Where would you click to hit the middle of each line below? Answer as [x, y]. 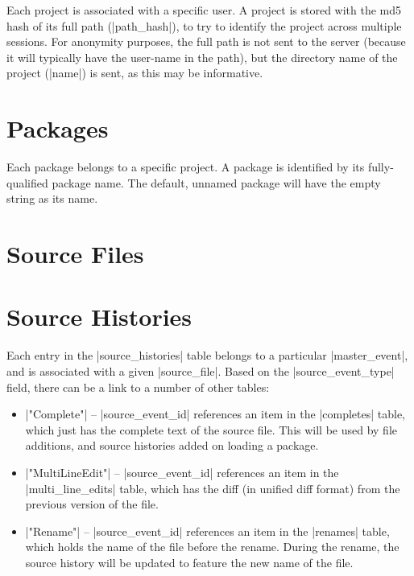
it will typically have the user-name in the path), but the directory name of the [202, 57]
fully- [381, 167]
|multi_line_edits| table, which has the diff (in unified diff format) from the [213, 488]
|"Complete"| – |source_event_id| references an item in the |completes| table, [215, 414]
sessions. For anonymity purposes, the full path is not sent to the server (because [206, 41]
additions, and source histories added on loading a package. [172, 445]
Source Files [75, 254]
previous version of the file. [92, 504]
